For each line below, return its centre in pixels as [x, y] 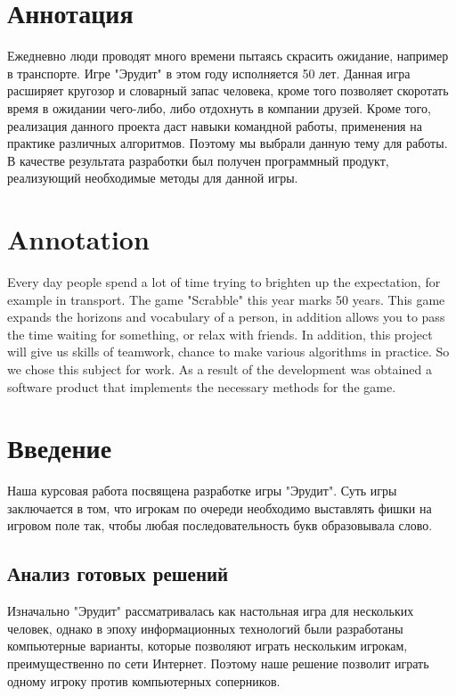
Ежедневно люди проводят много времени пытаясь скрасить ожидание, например [228, 56]
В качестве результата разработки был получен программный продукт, [198, 160]
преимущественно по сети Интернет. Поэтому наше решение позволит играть [218, 663]
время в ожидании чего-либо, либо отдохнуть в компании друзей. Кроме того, [219, 107]
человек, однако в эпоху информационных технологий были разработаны [205, 628]
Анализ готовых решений [118, 573]
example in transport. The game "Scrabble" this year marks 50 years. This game [226, 299]
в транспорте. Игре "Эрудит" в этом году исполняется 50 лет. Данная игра [209, 73]
